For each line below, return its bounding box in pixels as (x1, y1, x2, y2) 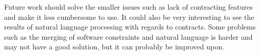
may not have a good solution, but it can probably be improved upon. (4, 41, 225, 52)
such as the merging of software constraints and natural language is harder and (4, 31, 253, 42)
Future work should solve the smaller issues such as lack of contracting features (4, 2, 253, 12)
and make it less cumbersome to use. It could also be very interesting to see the (4, 11, 254, 22)
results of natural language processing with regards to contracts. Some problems (4, 21, 256, 32)
